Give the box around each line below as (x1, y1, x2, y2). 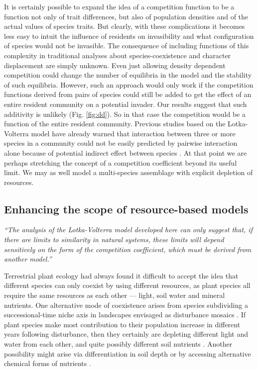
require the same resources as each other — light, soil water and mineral (4, 290, 225, 300)
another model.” (4, 254, 52, 264)
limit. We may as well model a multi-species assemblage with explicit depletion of (4, 167, 253, 178)
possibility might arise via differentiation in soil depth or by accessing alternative (4, 348, 251, 359)
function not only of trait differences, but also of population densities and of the (4, 11, 249, 21)
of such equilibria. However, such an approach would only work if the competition (4, 79, 254, 90)
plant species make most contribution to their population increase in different (4, 319, 241, 329)
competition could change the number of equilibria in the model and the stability (4, 70, 252, 80)
